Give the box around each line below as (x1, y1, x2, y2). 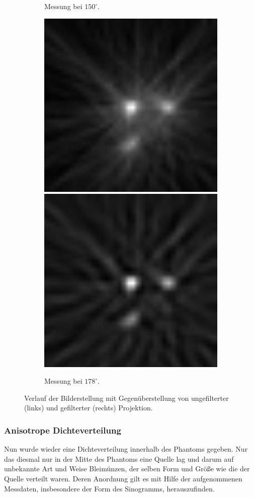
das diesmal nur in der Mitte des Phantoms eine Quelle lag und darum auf (4, 453, 234, 464)
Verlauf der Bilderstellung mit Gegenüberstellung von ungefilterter (24, 392, 229, 403)
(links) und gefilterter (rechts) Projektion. (24, 402, 153, 413)
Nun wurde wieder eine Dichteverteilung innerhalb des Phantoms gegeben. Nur (4, 444, 248, 454)
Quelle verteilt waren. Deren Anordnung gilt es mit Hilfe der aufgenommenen (4, 473, 242, 483)
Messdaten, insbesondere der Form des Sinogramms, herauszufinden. (4, 483, 215, 493)
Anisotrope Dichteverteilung (4, 423, 121, 436)
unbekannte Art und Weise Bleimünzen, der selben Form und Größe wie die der (4, 463, 250, 474)
